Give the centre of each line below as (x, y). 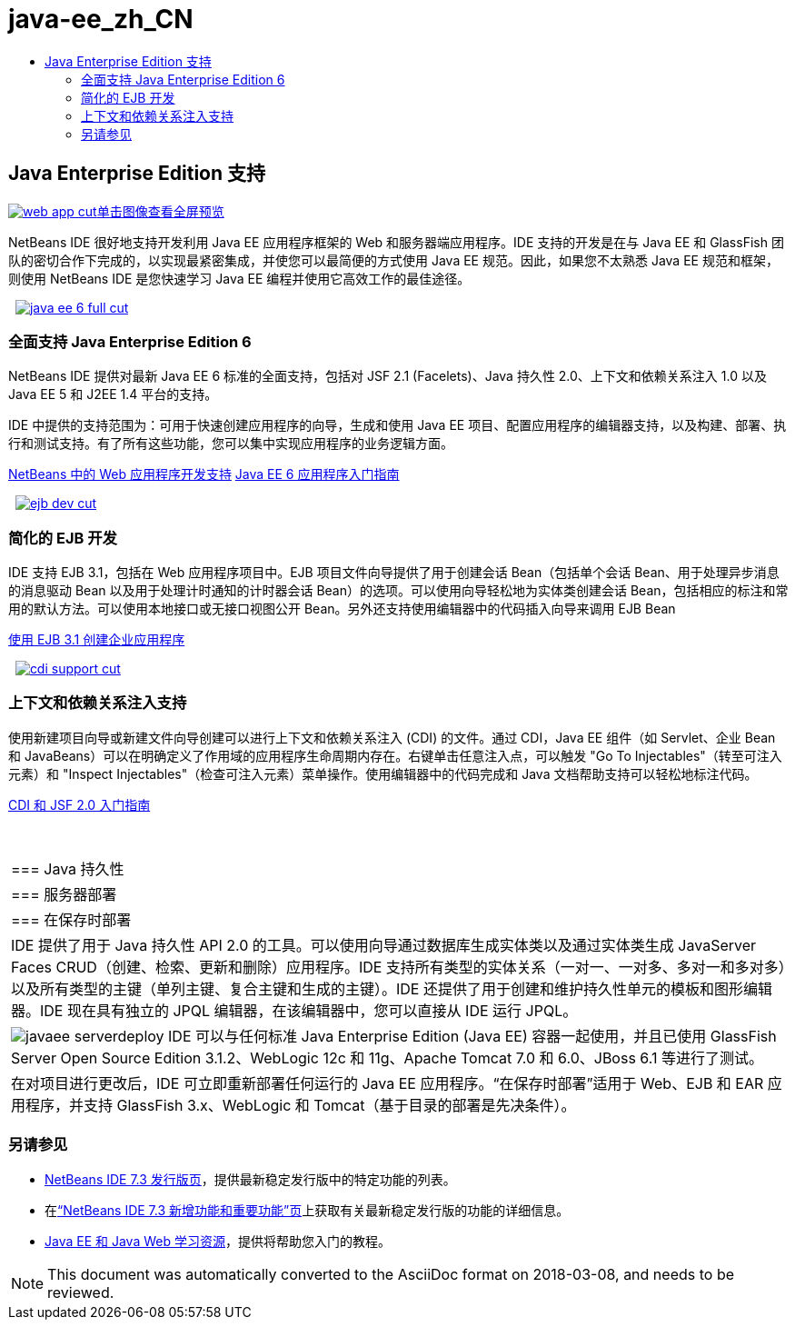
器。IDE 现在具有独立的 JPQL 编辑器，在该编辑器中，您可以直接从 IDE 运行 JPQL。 (294, 1010)
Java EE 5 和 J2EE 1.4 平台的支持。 (113, 394)
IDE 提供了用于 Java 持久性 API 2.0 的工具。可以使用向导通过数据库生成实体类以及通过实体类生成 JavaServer (384, 945)
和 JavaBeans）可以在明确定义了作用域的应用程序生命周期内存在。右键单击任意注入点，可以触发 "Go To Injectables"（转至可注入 (395, 755)
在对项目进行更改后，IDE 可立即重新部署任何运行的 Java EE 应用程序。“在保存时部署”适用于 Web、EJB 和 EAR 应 (397, 1083)
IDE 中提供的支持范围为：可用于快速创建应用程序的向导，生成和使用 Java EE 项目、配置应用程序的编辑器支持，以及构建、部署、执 (397, 425)
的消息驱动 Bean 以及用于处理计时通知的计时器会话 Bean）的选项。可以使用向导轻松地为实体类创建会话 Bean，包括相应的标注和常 (398, 591)
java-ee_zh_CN (101, 19)
